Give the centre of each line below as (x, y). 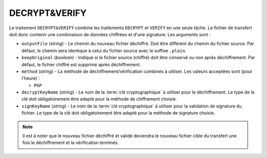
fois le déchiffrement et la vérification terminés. (71, 143)
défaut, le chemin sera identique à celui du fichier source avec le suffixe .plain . (104, 51)
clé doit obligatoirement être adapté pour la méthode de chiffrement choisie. (99, 99)
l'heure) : (31, 78)
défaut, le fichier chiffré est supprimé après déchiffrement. (81, 64)
